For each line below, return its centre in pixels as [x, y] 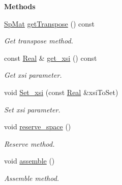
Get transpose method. [39, 41]
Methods [20, 6]
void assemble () [29, 161]
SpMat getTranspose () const [50, 23]
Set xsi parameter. [32, 109]
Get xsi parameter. [33, 75]
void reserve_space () [38, 126]
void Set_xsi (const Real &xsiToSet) [61, 92]
